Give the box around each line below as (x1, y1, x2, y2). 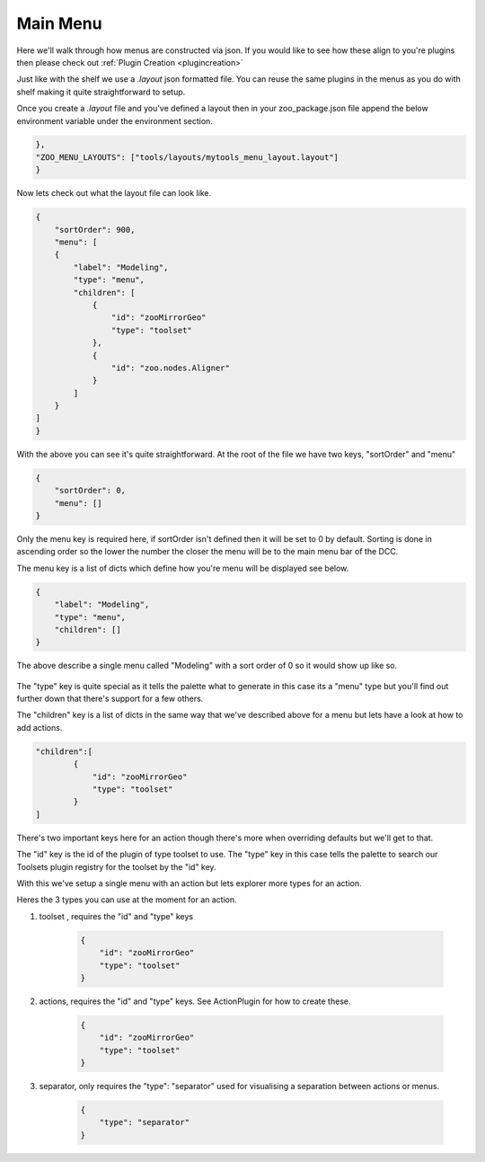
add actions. (16, 722, 63, 732)
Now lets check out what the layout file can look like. (16, 188, 211, 199)
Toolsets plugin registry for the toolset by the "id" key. (16, 861, 216, 872)
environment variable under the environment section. (16, 115, 213, 126)
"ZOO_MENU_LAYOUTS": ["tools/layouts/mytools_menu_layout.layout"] (35, 152, 339, 162)
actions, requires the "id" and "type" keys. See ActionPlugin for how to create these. (39, 996, 351, 1007)
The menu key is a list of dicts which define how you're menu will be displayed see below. (16, 563, 349, 573)
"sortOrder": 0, (54, 485, 126, 496)
